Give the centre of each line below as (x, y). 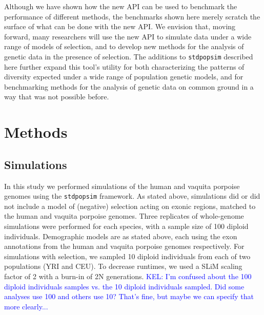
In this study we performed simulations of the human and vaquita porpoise (122, 186)
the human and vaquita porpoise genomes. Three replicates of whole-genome (124, 216)
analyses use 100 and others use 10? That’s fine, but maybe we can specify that (129, 296)
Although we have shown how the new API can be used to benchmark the (121, 6)
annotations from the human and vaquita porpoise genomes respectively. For (124, 246)
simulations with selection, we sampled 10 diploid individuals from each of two (127, 256)
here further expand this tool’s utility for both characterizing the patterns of (124, 66)
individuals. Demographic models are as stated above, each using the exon (121, 236)
